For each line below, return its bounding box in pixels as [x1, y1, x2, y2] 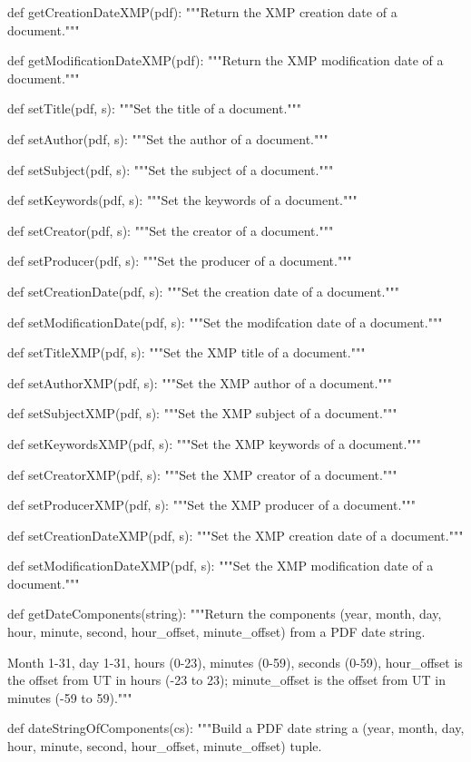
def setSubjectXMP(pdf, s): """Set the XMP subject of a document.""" [7, 404, 397, 423]
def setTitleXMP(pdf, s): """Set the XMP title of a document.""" [7, 343, 366, 362]
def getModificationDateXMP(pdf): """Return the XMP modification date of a [7, 51, 444, 70]
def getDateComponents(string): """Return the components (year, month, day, [7, 604, 442, 623]
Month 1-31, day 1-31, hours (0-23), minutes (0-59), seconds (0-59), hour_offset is [7, 652, 463, 671]
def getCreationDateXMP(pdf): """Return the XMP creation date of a [7, 3, 397, 21]
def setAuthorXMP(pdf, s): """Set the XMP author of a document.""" [7, 373, 393, 392]
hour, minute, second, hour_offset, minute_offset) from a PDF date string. [7, 622, 426, 641]
